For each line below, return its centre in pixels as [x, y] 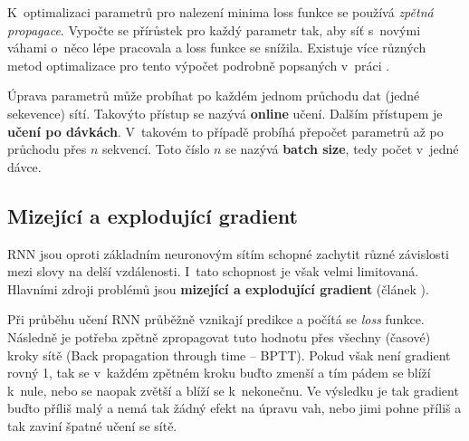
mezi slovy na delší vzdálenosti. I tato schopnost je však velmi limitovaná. [213, 271]
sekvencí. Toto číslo [156, 149]
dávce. [24, 166]
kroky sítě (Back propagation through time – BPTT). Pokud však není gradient [229, 355]
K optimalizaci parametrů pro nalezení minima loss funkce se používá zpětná [220, 12]
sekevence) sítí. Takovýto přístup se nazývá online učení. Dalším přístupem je [225, 113]
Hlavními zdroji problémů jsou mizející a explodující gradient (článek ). [218, 288]
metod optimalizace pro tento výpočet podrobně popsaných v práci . [199, 65]
